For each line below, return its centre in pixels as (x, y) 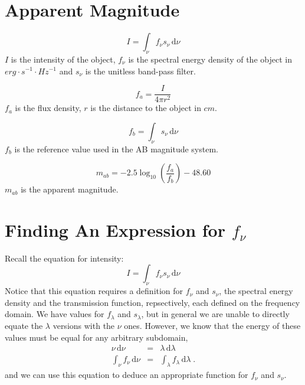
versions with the (84, 326)
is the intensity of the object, (63, 59)
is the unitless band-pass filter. (140, 71)
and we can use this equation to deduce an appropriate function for (127, 375)
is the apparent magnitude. (70, 189)
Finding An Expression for (115, 229)
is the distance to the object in (146, 108)
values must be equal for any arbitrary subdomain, (96, 337)
